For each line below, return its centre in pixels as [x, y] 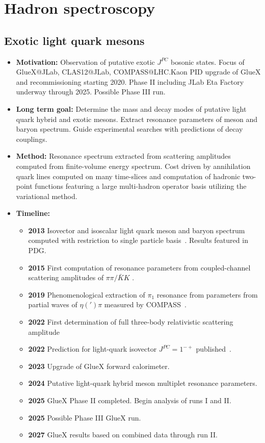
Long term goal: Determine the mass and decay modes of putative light [131, 108]
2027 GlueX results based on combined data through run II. [123, 435]
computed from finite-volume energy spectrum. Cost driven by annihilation [133, 166]
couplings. [32, 139]
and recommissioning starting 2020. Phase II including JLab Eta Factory [130, 81]
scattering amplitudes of [66, 277]
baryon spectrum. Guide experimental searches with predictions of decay [129, 129]
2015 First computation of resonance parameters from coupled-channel [139, 267]
